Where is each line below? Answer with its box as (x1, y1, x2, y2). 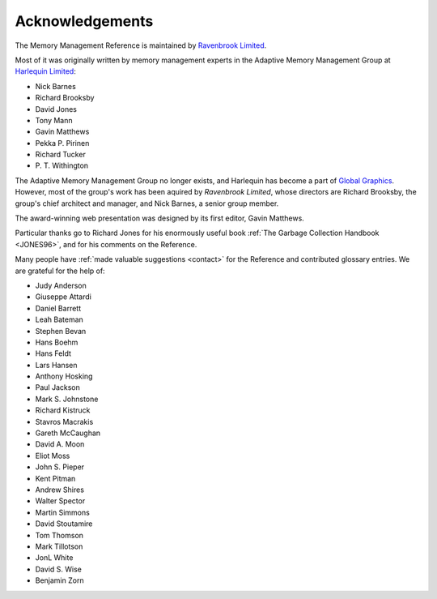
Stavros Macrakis (35, 417, 94, 426)
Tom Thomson (35, 530, 84, 540)
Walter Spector (35, 496, 86, 506)
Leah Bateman (35, 314, 84, 324)
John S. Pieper (35, 462, 85, 472)
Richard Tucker (35, 150, 87, 160)
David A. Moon (35, 439, 85, 449)
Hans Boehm (35, 337, 78, 347)
